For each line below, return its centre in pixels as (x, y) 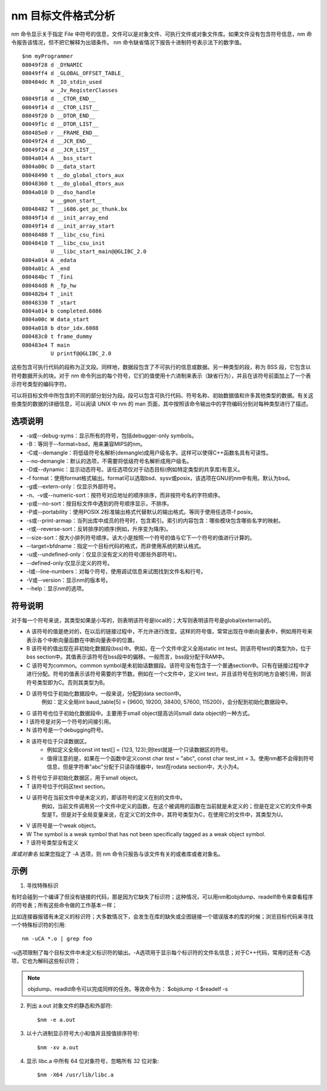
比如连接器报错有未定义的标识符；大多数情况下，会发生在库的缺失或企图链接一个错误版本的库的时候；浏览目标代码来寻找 (162, 916)
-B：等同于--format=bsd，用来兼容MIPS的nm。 (86, 444)
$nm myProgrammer (48, 56)
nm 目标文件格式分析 (63, 16)
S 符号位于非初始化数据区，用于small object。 (84, 778)
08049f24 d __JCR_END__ (57, 141)
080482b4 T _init (48, 294)
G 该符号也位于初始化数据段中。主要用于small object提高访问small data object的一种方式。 (140, 713)
